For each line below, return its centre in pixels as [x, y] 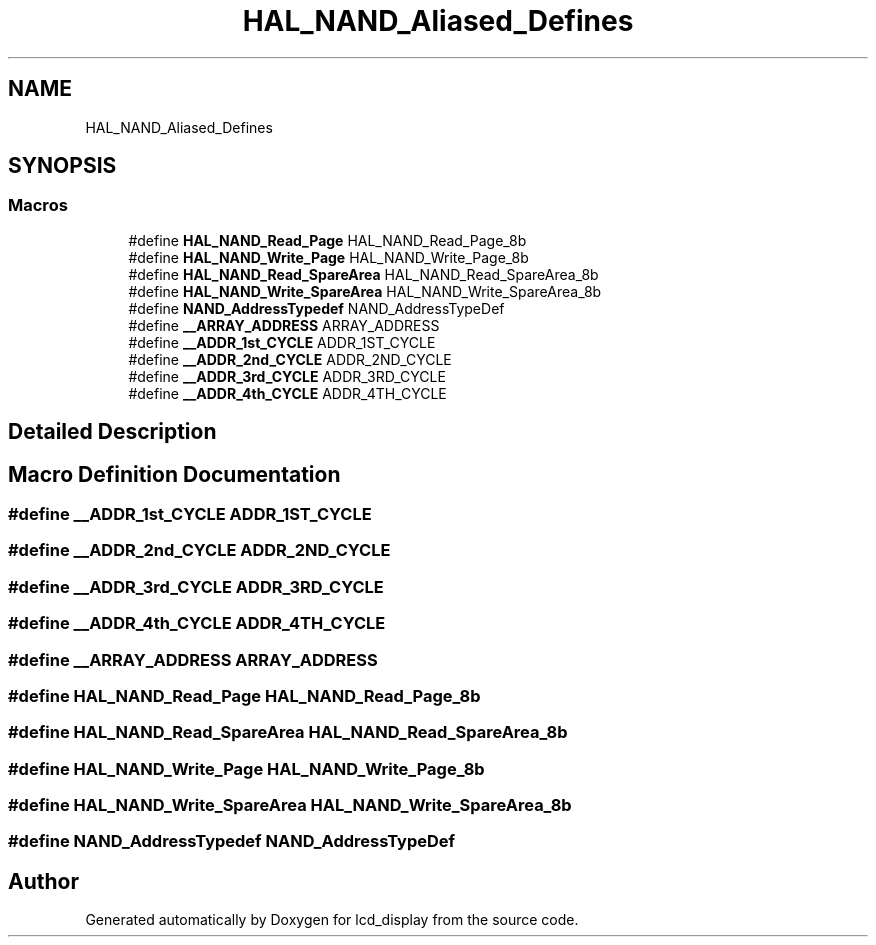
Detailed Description [112, 432]
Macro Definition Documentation [174, 474]
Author [43, 881]
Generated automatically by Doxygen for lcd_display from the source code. [332, 920]
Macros [38, 205]
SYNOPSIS [62, 166]
